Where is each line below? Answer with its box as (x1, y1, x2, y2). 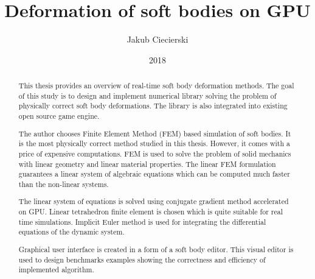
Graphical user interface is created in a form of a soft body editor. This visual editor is (18, 244, 294, 254)
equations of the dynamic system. (18, 227, 125, 237)
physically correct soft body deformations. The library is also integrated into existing (18, 101, 288, 111)
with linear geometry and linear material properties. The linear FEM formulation (18, 158, 276, 169)
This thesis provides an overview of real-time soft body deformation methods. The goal (18, 80, 294, 91)
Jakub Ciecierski (126, 33, 189, 46)
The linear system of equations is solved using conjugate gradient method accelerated (18, 196, 289, 207)
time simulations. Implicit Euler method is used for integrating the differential (18, 216, 266, 227)
